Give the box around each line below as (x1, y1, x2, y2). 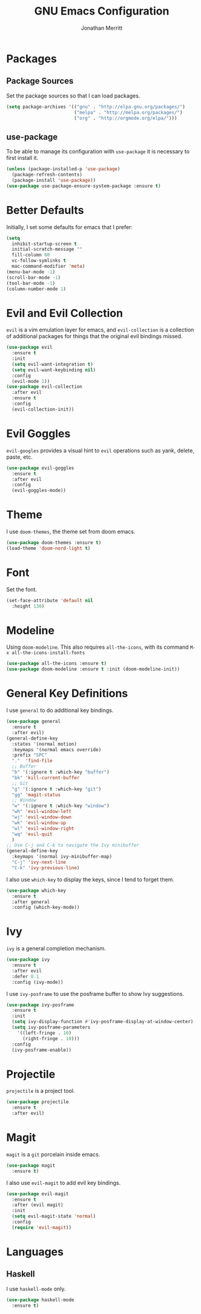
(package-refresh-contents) (12, 171, 83, 178)
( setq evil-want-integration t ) (12, 361, 94, 367)
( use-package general (6, 718, 61, 725)
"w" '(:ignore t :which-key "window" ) (12, 803, 110, 809)
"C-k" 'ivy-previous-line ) (12, 864, 80, 871)
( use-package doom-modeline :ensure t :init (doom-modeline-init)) (6, 666, 180, 672)
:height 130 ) (12, 603, 45, 609)
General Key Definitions (6, 686, 128, 700)
